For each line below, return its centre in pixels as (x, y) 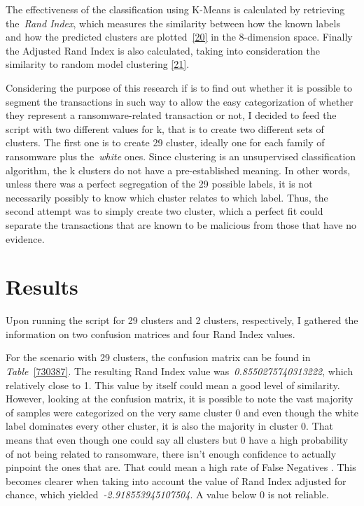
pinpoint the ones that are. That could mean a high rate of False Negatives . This (181, 467)
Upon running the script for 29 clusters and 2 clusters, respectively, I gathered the (182, 320)
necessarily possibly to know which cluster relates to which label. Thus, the (167, 197)
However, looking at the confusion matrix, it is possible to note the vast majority (180, 399)
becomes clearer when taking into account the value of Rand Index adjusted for (176, 480)
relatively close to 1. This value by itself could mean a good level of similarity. (173, 385)
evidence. (25, 238)
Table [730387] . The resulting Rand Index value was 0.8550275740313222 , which (180, 371)
